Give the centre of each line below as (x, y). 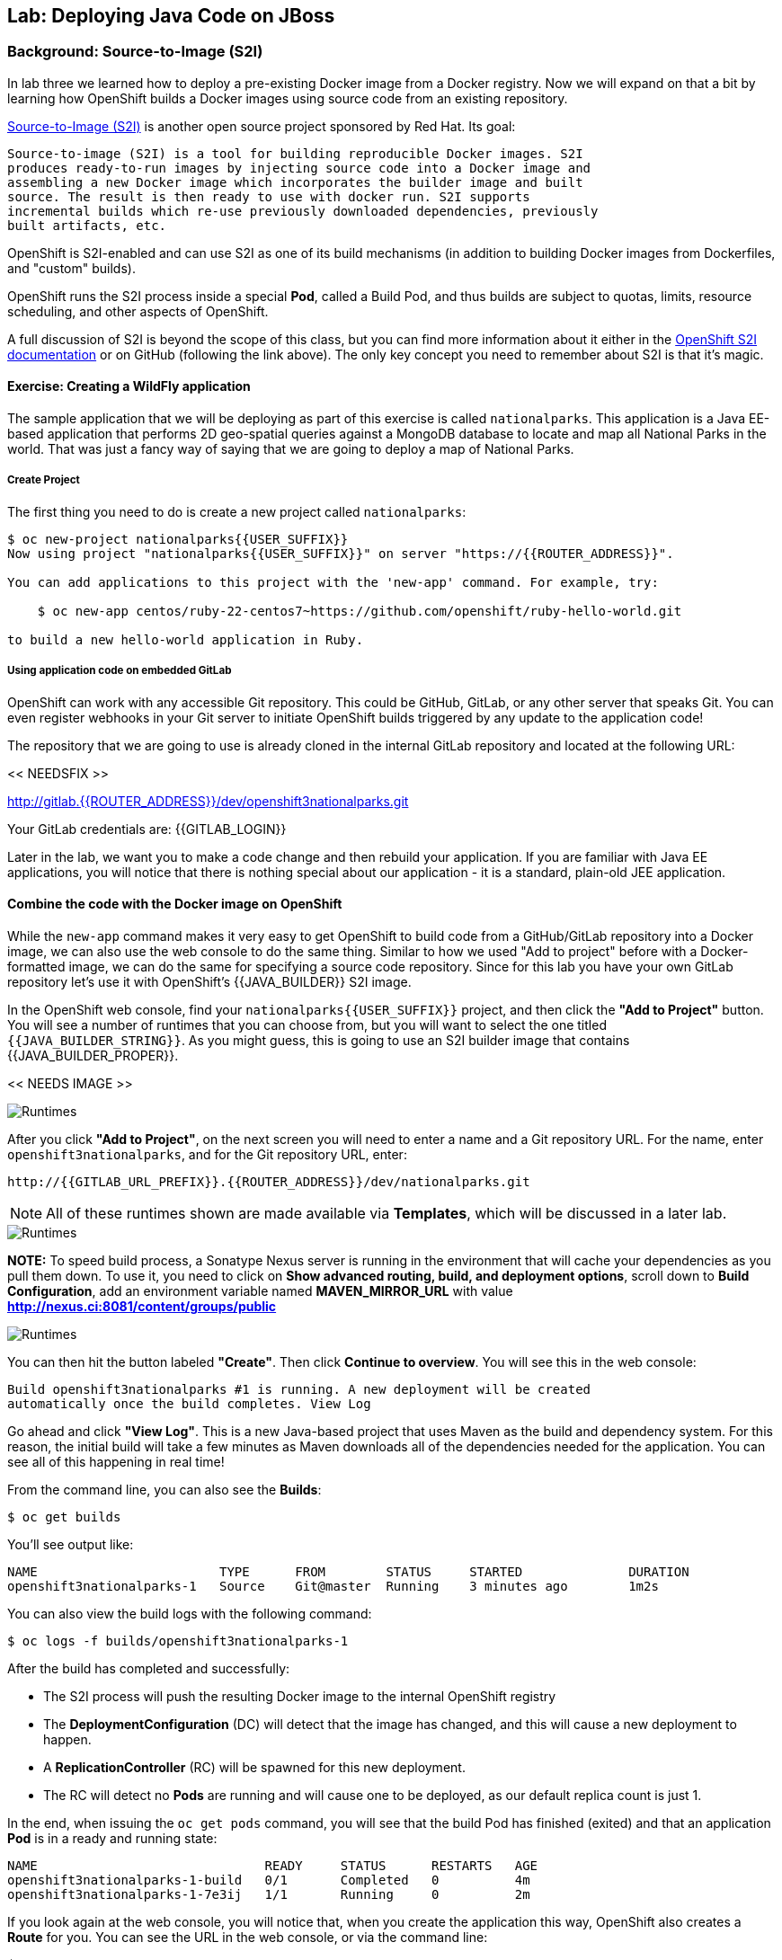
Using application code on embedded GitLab (120, 671)
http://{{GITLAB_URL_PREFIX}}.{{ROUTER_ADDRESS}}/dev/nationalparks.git (269, 1181)
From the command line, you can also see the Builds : (164, 1489)
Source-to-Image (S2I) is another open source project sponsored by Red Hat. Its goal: (262, 126)
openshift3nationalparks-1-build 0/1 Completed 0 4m (269, 1880)
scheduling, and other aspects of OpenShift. (138, 311)
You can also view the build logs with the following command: (190, 1613)
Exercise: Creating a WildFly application (129, 386)
